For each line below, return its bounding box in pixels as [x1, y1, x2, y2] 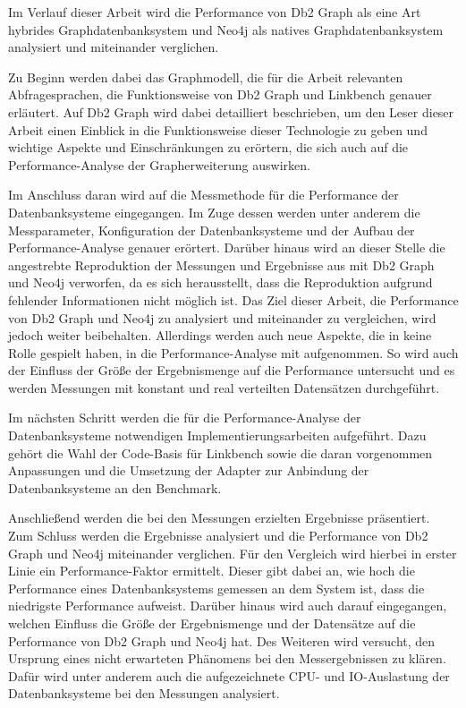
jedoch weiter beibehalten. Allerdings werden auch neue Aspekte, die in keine [8, 326, 432, 345]
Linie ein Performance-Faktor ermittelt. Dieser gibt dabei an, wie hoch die [8, 561, 415, 580]
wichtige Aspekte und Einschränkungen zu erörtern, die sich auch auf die [8, 138, 409, 157]
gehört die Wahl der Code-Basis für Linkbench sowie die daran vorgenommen [8, 443, 433, 462]
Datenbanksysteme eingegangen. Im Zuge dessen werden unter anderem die [8, 202, 420, 221]
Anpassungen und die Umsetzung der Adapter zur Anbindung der [8, 461, 369, 480]
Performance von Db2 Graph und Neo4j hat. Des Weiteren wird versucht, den [8, 631, 436, 650]
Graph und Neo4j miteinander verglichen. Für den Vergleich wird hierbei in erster [8, 543, 457, 562]
